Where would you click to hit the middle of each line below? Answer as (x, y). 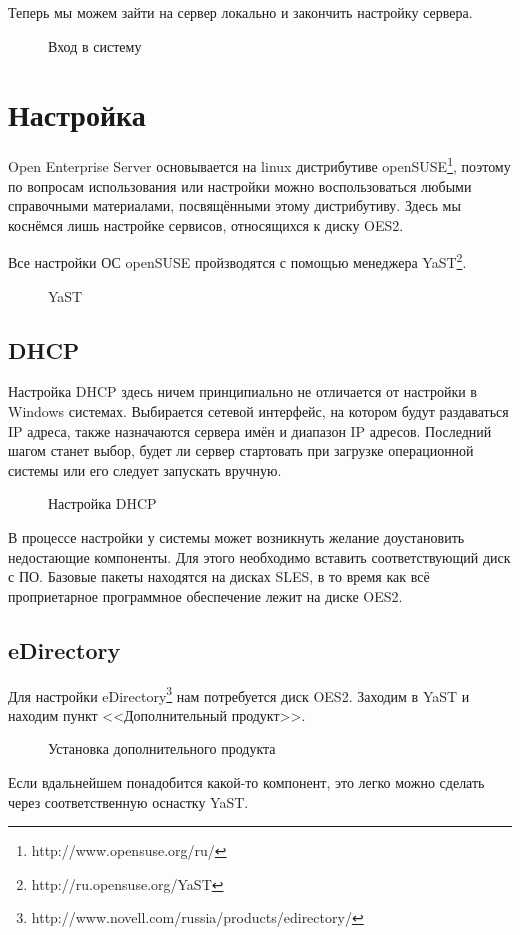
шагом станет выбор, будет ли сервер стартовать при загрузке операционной (241, 450)
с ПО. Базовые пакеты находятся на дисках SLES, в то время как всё (219, 576)
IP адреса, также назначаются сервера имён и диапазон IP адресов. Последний (250, 430)
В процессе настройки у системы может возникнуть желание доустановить (236, 536)
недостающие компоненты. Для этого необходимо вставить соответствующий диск (259, 556)
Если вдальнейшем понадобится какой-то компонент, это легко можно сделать (246, 781)
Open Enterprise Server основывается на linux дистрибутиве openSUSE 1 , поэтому (259, 164)
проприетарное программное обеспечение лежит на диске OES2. (205, 595)
